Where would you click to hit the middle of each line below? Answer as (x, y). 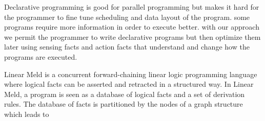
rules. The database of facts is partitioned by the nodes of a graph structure (124, 104)
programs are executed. (41, 56)
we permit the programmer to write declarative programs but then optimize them (132, 37)
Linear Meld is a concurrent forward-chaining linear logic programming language (131, 74)
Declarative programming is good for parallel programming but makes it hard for (132, 7)
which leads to (27, 114)
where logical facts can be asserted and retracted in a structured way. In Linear (129, 84)
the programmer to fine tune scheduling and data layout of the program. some (127, 17)
